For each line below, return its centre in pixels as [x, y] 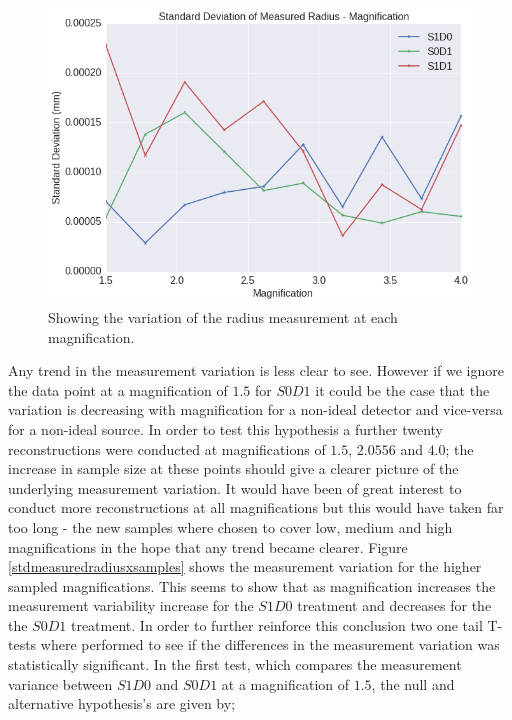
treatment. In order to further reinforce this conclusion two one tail [276, 624]
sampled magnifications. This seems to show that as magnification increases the [252, 585]
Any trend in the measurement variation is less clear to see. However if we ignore [256, 370]
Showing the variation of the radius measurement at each [223, 316]
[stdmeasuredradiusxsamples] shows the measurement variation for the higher [245, 566]
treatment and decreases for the [394, 605]
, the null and [413, 683]
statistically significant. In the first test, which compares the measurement [235, 664]
